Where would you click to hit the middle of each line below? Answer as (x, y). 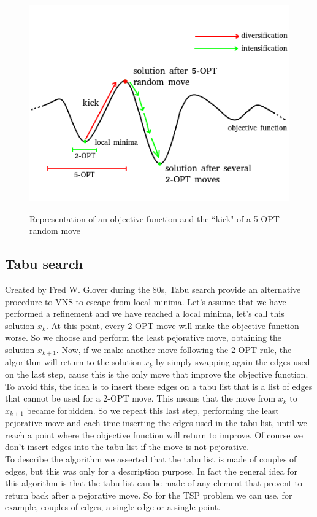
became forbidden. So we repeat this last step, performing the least (153, 410)
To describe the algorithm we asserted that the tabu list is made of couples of (151, 459)
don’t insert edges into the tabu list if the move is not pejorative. (127, 447)
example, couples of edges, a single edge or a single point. (113, 507)
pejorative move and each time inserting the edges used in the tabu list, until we (156, 423)
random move (55, 231)
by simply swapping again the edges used (233, 362)
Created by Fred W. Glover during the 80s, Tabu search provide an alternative (153, 290)
